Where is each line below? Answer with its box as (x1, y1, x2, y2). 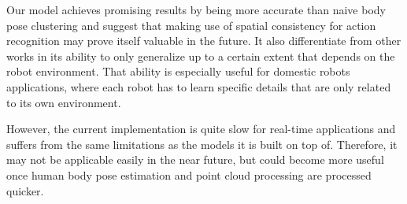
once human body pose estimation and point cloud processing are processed (6, 166, 372, 183)
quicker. (6, 182, 44, 198)
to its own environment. (6, 94, 121, 110)
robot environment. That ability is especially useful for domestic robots (6, 63, 350, 80)
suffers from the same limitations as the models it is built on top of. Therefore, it (6, 135, 398, 152)
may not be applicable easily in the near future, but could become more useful (6, 151, 384, 168)
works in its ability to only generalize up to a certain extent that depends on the (6, 47, 395, 64)
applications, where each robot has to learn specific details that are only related (6, 78, 391, 95)
